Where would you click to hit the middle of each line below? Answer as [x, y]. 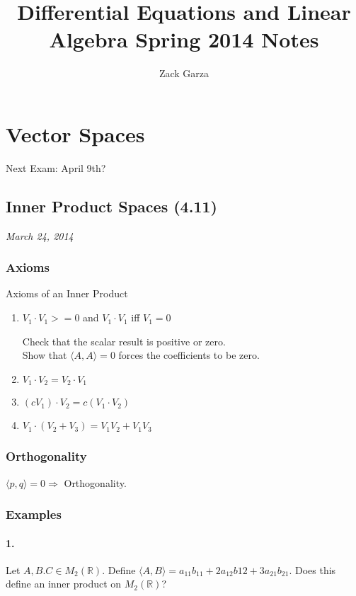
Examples [34, 514]
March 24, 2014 [40, 235]
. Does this [312, 569]
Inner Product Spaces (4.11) [111, 206]
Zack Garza [184, 73]
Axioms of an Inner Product [67, 293]
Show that [45, 355]
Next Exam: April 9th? [56, 167]
